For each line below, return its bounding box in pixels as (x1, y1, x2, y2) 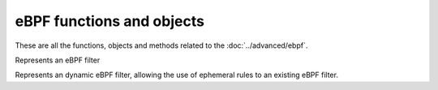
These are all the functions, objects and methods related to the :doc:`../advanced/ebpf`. (15, 41, 308, 50)
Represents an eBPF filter (15, 55, 101, 65)
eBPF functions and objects (15, 12, 204, 30)
